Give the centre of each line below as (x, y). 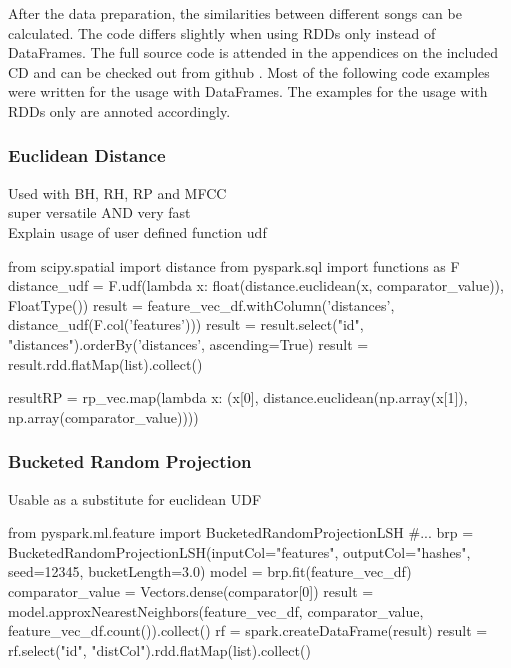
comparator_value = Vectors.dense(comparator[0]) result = (191, 590)
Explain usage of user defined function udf (137, 231)
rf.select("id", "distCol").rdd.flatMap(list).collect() (159, 649)
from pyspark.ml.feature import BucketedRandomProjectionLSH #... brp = (241, 532)
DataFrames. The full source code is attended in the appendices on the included (253, 52)
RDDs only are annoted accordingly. (119, 110)
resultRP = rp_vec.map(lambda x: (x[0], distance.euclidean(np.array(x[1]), (238, 397)
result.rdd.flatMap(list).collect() (105, 363)
